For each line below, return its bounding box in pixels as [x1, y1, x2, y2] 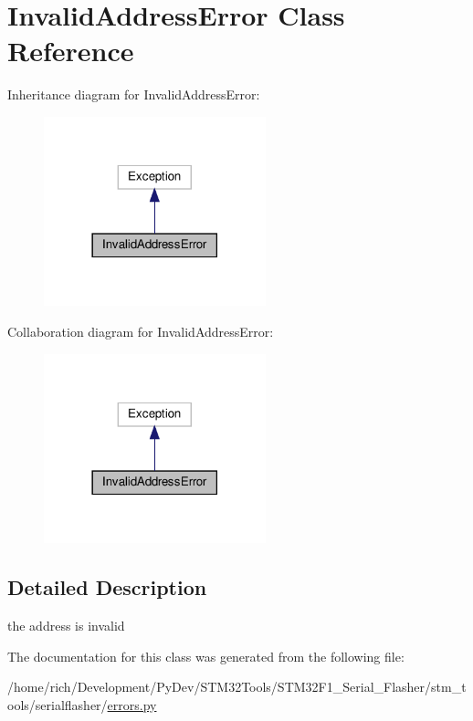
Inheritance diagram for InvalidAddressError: [7, 85, 260, 104]
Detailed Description [7, 573, 207, 601]
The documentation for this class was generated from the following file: [7, 646, 405, 665]
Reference [7, 32, 134, 69]
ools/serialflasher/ [7, 695, 108, 714]
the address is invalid [7, 615, 125, 634]
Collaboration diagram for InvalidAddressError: [7, 322, 274, 341]
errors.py [107, 695, 157, 714]
